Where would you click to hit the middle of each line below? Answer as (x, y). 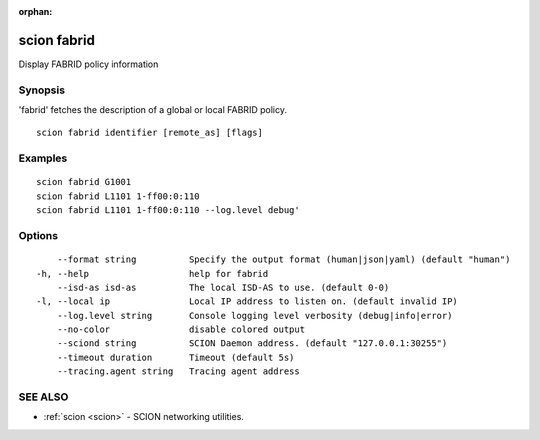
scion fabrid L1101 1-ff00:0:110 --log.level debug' (168, 210)
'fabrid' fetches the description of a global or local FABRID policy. (152, 110)
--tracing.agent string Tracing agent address (178, 371)
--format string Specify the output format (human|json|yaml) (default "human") (283, 259)
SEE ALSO (43, 397)
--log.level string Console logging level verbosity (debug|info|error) (254, 315)
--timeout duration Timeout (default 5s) (175, 357)
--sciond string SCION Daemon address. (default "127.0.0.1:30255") (252, 343)
